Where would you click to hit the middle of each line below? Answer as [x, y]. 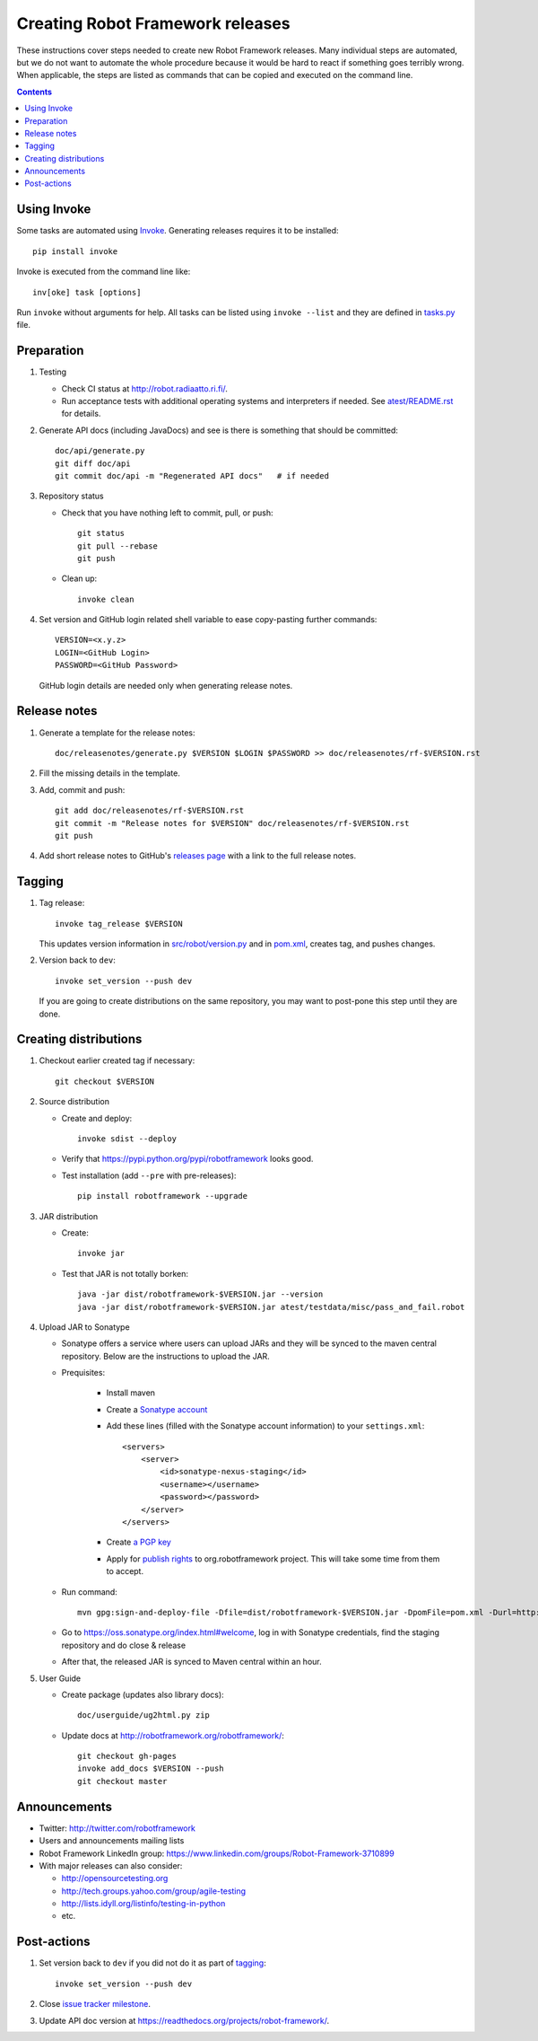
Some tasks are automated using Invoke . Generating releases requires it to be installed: [178, 231]
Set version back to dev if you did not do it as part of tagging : [152, 1963]
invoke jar [101, 1254]
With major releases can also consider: [111, 1865]
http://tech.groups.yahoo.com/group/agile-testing [154, 1891]
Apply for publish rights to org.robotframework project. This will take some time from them [273, 1559]
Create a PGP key [139, 1542]
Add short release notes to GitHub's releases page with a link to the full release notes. [198, 856]
